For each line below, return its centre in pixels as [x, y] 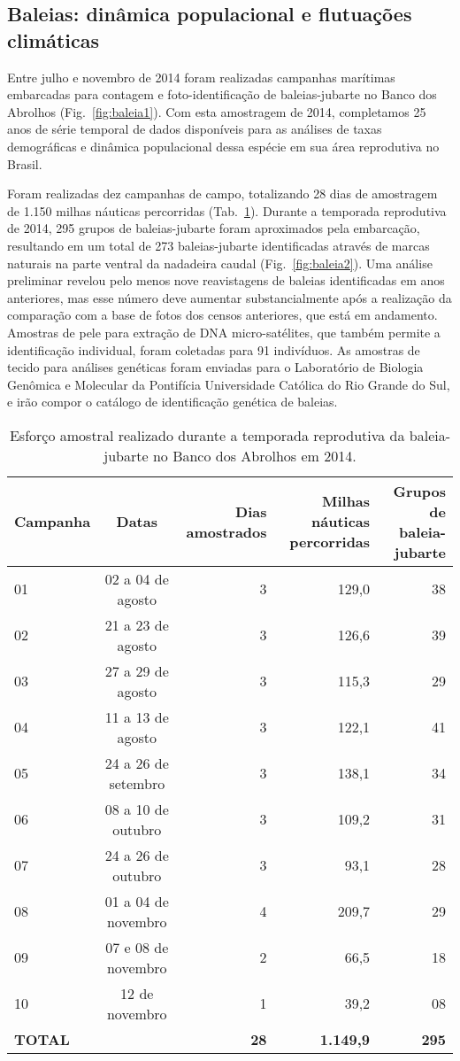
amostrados [226, 531]
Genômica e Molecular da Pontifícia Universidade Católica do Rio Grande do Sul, [229, 384]
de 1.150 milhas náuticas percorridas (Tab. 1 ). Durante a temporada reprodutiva [227, 210]
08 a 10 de [137, 809]
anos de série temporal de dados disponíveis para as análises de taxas [195, 129]
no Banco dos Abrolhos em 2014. [254, 455]
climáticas [54, 39]
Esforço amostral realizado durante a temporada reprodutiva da [207, 435]
